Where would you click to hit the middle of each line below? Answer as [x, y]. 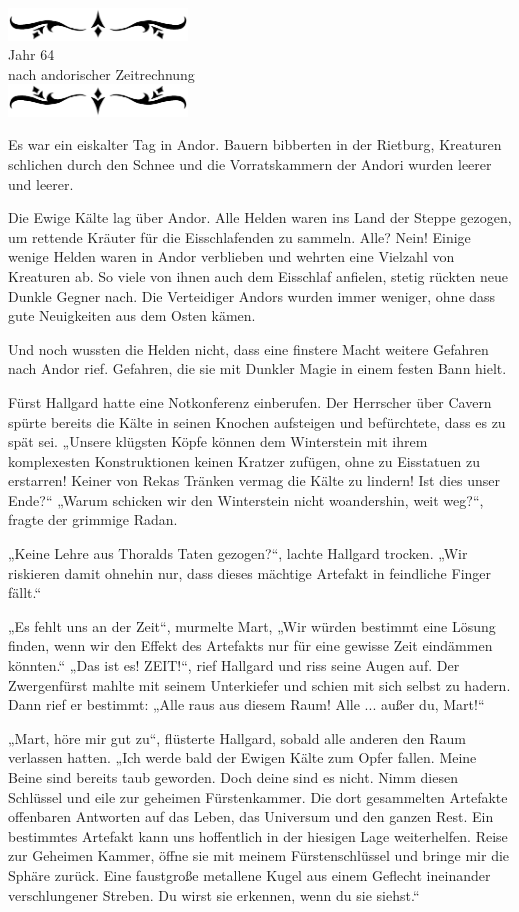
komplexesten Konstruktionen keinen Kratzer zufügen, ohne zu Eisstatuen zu [244, 460]
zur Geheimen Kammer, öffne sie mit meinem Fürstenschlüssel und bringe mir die [259, 855]
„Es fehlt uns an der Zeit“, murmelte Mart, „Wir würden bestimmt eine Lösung [252, 625]
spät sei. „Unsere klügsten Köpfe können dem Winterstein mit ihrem [218, 441]
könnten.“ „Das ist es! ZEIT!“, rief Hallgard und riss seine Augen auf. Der [234, 665]
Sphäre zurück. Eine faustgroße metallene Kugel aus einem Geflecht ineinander [249, 874]
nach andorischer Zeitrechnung [101, 73]
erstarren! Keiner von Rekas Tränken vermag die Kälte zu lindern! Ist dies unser [254, 480]
